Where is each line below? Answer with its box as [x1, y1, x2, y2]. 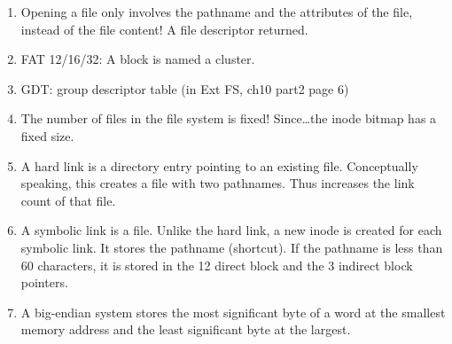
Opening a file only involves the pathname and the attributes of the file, [20, 3, 413, 20]
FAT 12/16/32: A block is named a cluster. [20, 50, 255, 68]
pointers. [20, 273, 68, 292]
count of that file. [20, 191, 116, 209]
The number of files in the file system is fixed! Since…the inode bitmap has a [20, 109, 437, 128]
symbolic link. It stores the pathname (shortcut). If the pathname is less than [20, 238, 443, 256]
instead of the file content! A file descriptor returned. [20, 20, 308, 38]
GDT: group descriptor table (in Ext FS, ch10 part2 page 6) [20, 79, 349, 98]
